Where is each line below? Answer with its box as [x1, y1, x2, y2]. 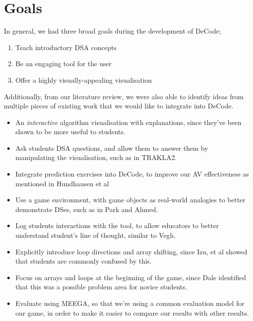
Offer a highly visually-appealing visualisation [15, 74, 152, 85]
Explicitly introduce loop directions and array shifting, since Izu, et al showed [15, 246, 248, 256]
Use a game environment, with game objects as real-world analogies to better [15, 195, 246, 205]
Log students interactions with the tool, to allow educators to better [15, 220, 219, 231]
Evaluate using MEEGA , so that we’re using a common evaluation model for [15, 298, 245, 308]
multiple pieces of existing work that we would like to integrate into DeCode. [4, 101, 234, 111]
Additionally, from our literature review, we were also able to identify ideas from [4, 91, 244, 101]
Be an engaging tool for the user [15, 58, 112, 69]
